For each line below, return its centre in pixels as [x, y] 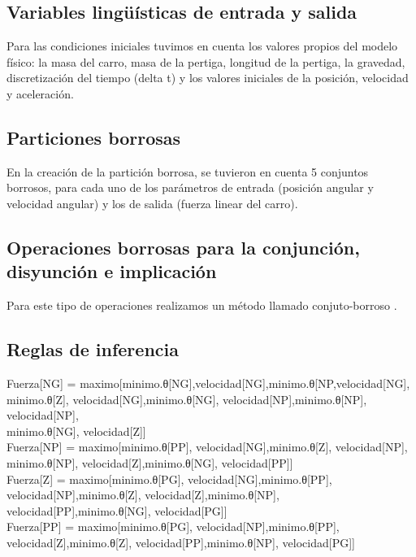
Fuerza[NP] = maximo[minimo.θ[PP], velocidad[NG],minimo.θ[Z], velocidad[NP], [207, 447]
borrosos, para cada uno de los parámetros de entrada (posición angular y [190, 187]
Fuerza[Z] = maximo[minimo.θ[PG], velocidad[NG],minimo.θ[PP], [169, 479]
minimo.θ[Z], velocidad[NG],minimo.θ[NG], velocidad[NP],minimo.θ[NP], [187, 399]
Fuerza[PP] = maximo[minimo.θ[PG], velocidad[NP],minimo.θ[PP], [173, 527]
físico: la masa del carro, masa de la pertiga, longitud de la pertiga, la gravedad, [206, 61]
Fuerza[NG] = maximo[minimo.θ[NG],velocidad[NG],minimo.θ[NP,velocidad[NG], [208, 383]
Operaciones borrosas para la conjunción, [183, 247]
